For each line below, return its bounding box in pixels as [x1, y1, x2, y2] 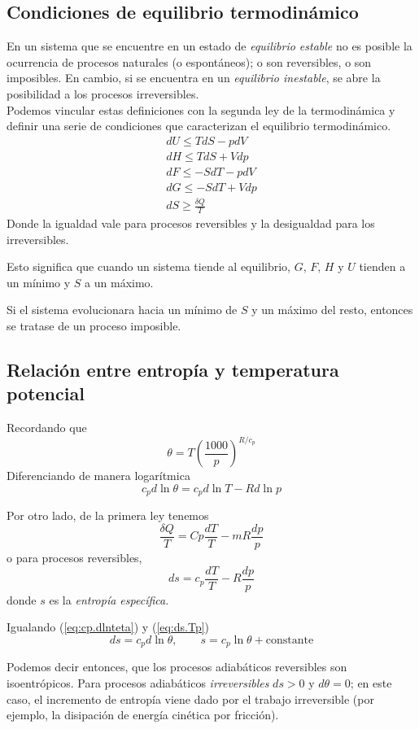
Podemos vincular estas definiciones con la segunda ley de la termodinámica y [7, 101, 395, 118]
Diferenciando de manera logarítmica [7, 467, 190, 484]
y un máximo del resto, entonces [251, 301, 413, 318]
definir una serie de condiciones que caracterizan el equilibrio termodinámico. [7, 117, 391, 134]
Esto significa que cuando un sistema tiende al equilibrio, [7, 258, 291, 275]
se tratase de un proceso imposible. [7, 317, 181, 334]
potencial [7, 381, 85, 406]
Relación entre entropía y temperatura [7, 357, 339, 382]
